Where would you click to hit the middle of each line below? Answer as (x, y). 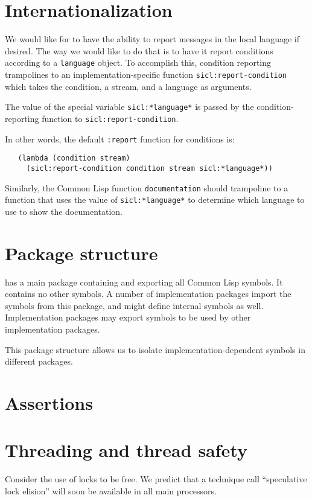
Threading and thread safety (126, 450)
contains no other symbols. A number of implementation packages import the (148, 294)
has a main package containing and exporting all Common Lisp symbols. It (144, 282)
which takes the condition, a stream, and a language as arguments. (128, 86)
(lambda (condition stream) (74, 158)
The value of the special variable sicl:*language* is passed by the (129, 107)
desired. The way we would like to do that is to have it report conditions (139, 50)
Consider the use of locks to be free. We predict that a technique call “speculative (156, 479)
